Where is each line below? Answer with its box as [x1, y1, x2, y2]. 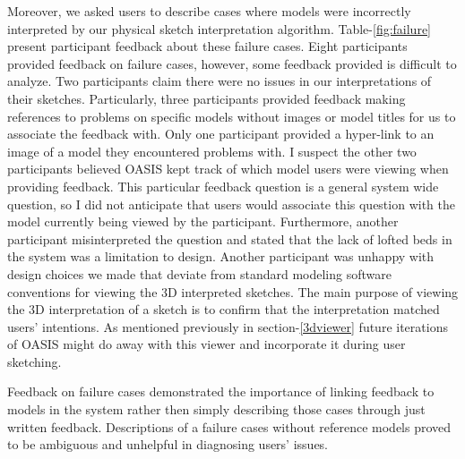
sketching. [7, 352, 62, 370]
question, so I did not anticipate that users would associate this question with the [7, 194, 455, 213]
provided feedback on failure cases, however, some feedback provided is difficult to [7, 54, 457, 72]
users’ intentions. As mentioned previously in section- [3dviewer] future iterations [7, 317, 448, 336]
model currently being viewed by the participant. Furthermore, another [7, 212, 399, 231]
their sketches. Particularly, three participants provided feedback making [7, 89, 406, 107]
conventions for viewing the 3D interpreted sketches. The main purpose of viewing [7, 282, 459, 301]
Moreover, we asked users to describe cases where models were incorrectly [7, 2, 411, 20]
